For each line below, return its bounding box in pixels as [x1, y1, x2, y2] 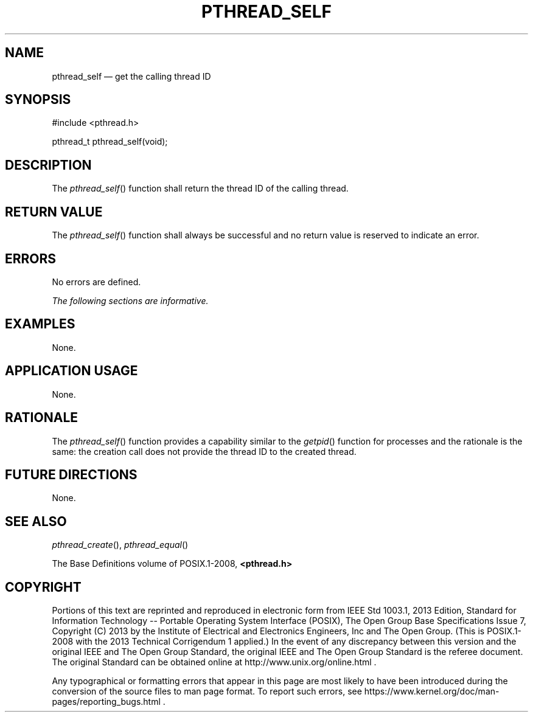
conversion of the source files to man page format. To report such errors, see [52, 686, 362, 697]
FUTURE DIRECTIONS [5, 466, 138, 482]
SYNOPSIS [5, 92, 71, 108]
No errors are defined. [52, 276, 141, 287]
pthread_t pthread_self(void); [52, 136, 168, 147]
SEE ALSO [5, 513, 67, 529]
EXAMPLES [5, 316, 75, 332]
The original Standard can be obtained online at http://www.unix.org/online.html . [52, 657, 377, 668]
